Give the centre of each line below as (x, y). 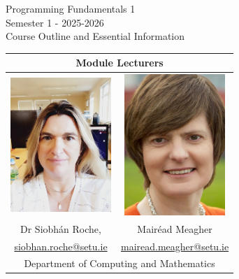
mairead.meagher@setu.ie (175, 246)
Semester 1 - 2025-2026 (55, 22)
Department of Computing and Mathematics (119, 263)
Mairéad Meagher (175, 228)
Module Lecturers (119, 63)
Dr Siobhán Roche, (61, 228)
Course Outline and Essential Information (95, 36)
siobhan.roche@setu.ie (61, 246)
